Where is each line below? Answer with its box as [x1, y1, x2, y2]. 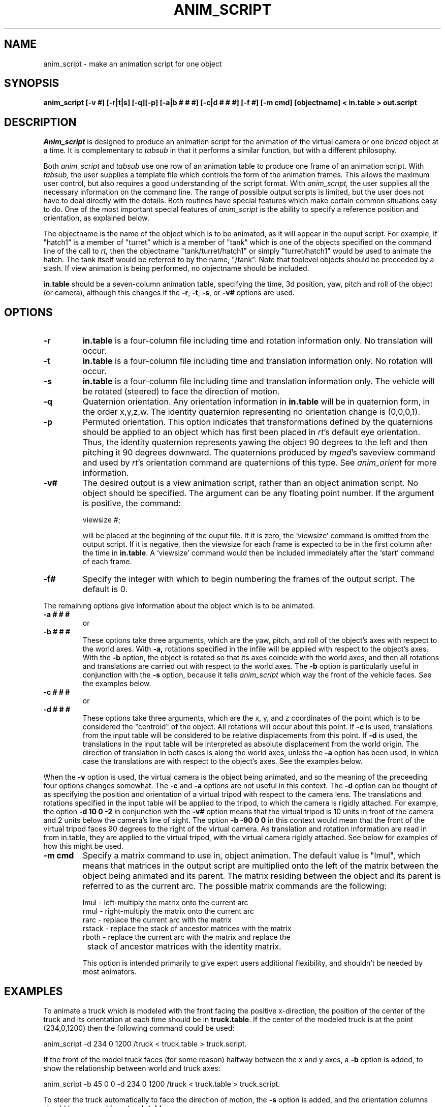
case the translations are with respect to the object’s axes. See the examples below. [82, 757, 363, 766]
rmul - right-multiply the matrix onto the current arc [82, 907, 254, 916]
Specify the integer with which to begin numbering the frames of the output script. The [82, 574, 415, 585]
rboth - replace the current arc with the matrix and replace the [82, 933, 291, 942]
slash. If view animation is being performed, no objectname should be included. [43, 264, 309, 273]
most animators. [82, 967, 137, 976]
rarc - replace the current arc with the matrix [82, 915, 232, 925]
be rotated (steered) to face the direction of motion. [82, 386, 280, 397]
